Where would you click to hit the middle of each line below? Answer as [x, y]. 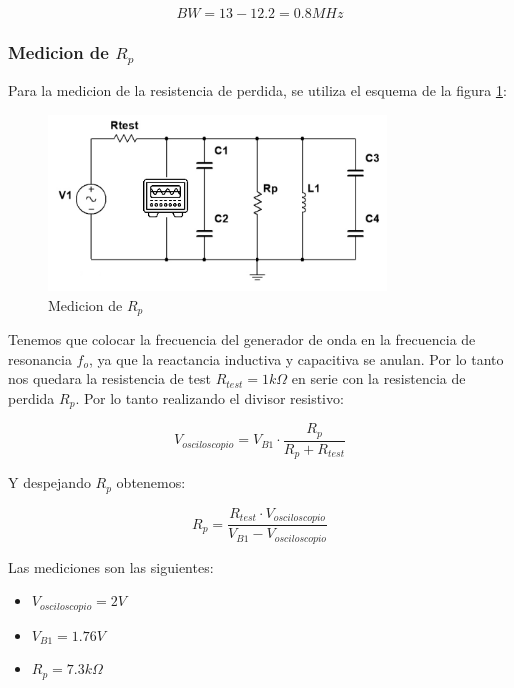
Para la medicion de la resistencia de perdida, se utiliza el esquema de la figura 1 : [257, 90]
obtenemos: [151, 482]
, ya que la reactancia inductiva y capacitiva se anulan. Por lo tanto [296, 358]
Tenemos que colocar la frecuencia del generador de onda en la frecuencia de [242, 339]
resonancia [40, 358]
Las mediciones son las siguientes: [111, 566]
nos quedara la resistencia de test [109, 378]
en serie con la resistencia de [378, 378]
